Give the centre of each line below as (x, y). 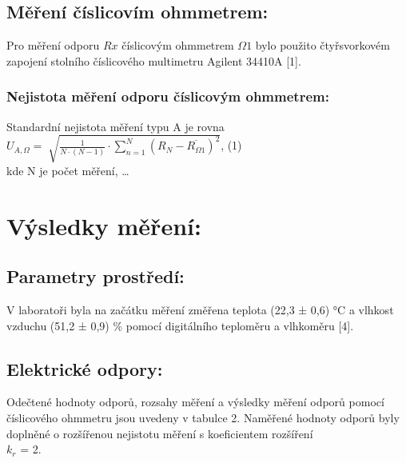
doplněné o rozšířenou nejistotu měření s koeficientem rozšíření (160, 433)
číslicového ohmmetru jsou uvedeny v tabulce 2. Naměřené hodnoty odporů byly (203, 417)
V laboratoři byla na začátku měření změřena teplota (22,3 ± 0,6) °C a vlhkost (200, 309)
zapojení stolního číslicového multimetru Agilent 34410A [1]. (154, 60)
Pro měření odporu (53, 45)
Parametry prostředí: (96, 276)
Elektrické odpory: (85, 368)
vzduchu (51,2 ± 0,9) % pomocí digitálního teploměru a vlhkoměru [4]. (180, 325)
